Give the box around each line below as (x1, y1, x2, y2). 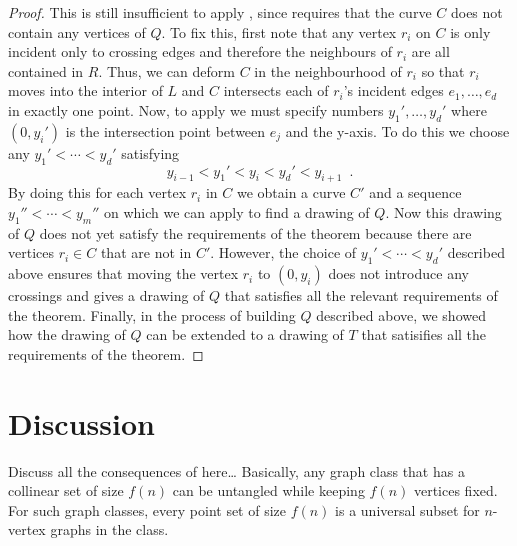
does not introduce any (328, 263, 469, 284)
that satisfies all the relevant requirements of (224, 285, 498, 306)
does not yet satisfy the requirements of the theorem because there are (39, 222, 472, 243)
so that (421, 60, 465, 81)
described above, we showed (316, 304, 486, 325)
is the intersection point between (65, 120, 266, 141)
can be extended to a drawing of (146, 324, 344, 345)
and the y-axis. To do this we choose (285, 120, 510, 141)
